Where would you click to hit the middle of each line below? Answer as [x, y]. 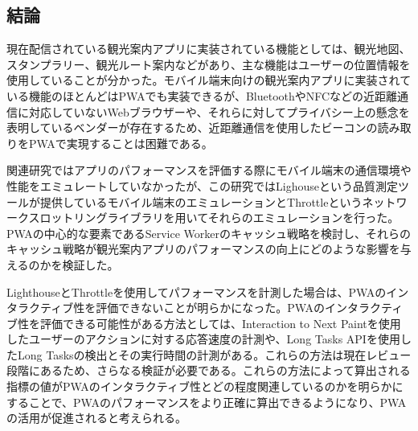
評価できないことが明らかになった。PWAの [211, 308]
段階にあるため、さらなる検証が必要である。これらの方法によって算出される [209, 370]
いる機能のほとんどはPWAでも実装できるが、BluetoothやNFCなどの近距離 [202, 95]
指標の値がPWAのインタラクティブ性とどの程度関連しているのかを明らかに [205, 386]
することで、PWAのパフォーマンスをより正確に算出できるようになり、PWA [207, 402]
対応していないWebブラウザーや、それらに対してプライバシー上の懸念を [219, 111]
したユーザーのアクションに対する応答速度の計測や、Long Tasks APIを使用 [203, 339]
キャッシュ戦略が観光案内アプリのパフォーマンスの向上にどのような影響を [203, 249]
